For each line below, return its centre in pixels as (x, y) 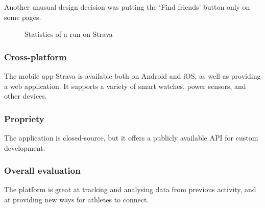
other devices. (26, 96)
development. (25, 147)
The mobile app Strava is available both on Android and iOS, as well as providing (132, 76)
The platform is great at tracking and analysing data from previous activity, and (130, 189)
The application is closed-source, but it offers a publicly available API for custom (131, 137)
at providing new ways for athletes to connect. (77, 199)
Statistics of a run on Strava (69, 34)
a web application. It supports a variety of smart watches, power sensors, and (125, 86)
